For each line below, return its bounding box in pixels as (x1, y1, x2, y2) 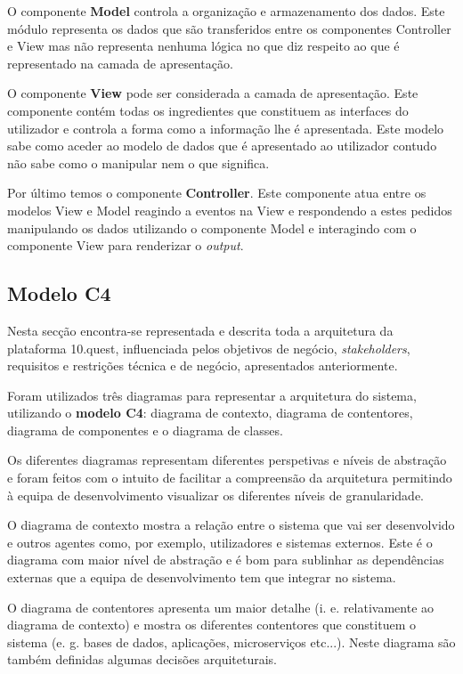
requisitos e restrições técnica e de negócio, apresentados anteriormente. (7, 356, 398, 375)
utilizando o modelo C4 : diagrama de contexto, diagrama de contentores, (7, 403, 413, 422)
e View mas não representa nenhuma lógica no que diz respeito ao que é (7, 37, 400, 55)
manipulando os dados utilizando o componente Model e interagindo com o (7, 218, 417, 237)
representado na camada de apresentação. (7, 53, 233, 72)
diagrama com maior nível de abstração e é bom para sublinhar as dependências (7, 550, 444, 569)
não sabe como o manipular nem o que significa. (7, 153, 270, 172)
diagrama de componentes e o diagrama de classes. (7, 420, 283, 439)
